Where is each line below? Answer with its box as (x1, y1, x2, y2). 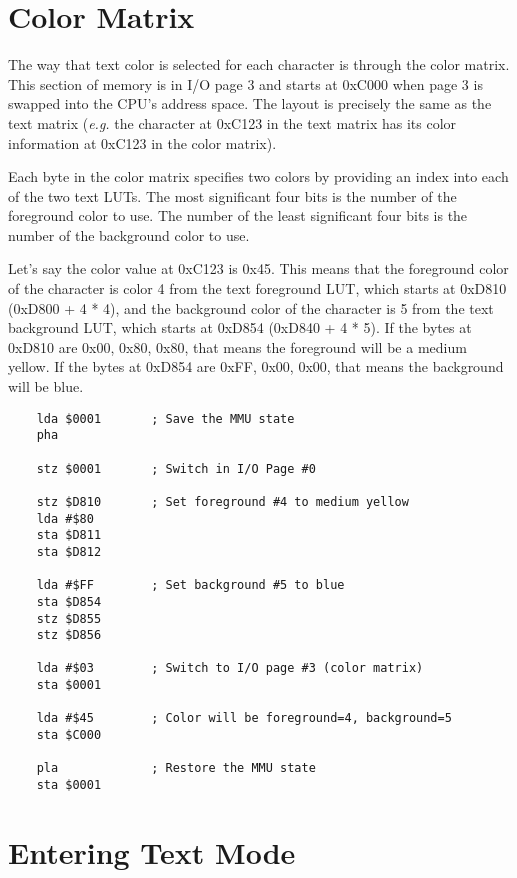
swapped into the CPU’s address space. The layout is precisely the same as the (8, 93, 492, 114)
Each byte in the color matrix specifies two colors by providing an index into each (8, 166, 509, 187)
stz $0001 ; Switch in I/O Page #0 (36, 461, 316, 476)
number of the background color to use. (8, 224, 250, 245)
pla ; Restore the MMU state (36, 761, 316, 776)
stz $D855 (36, 611, 102, 626)
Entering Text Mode (8, 831, 296, 872)
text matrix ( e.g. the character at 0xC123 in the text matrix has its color (8, 112, 457, 133)
